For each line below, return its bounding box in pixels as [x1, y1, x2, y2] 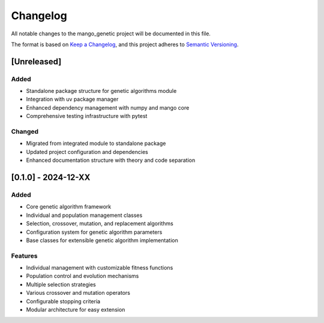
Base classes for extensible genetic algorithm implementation [26, 237, 178, 244]
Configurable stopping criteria [26, 297, 101, 305]
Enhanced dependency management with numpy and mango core [26, 104, 190, 111]
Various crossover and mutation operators [26, 289, 130, 297]
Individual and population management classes [26, 212, 143, 219]
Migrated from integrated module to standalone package [26, 140, 166, 147]
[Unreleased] [11, 56, 62, 67]
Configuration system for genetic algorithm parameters [26, 228, 163, 236]
